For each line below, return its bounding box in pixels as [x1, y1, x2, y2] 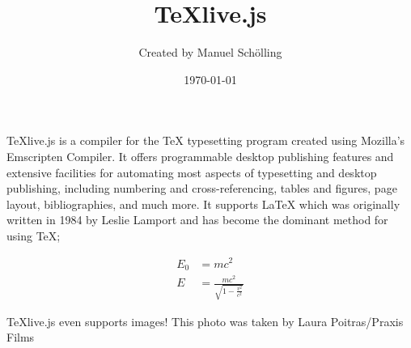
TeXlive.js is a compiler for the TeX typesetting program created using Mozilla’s [6, 132, 405, 149]
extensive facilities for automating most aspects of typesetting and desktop [6, 163, 377, 180]
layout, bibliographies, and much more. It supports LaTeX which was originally [6, 195, 400, 212]
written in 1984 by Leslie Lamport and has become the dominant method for [6, 211, 388, 228]
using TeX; [6, 227, 61, 244]
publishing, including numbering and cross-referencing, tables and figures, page [6, 180, 397, 197]
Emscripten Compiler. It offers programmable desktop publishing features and [6, 147, 394, 164]
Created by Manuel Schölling [138, 44, 282, 61]
